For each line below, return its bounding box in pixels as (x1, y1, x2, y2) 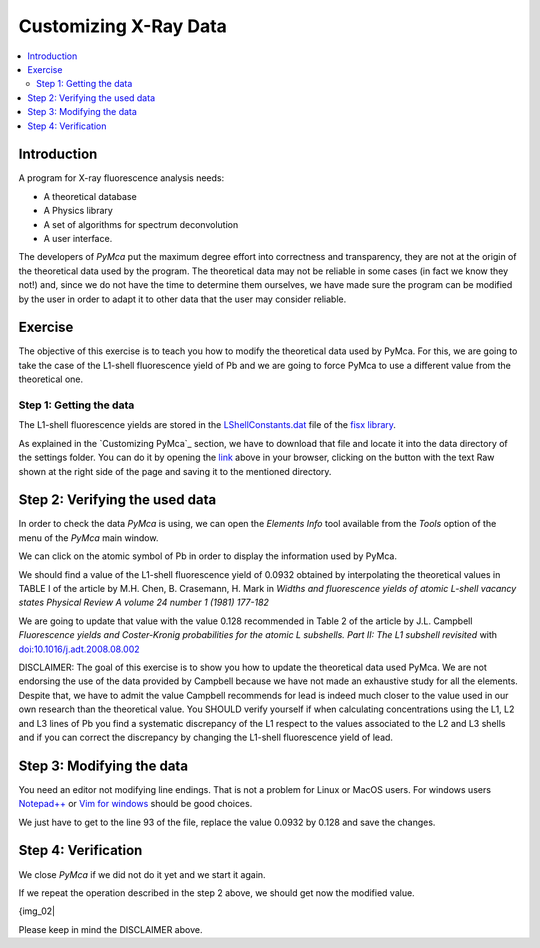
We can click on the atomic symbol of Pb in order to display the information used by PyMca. (18, 550, 397, 562)
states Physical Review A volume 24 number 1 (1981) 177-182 (18, 596, 270, 609)
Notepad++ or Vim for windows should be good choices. (18, 798, 253, 810)
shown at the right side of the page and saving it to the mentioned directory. (18, 465, 332, 477)
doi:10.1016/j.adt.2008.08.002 (18, 643, 140, 655)
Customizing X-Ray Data (18, 15, 227, 37)
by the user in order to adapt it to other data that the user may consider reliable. (18, 293, 347, 305)
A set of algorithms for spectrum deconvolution (43, 218, 239, 230)
